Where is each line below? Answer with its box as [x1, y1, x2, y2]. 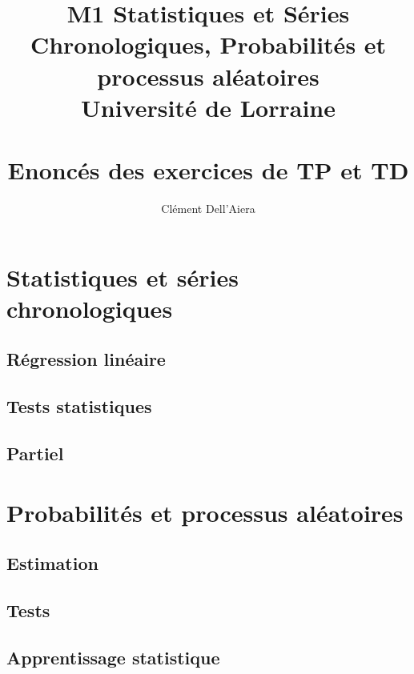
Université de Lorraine [81, 90, 336, 123]
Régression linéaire [6, 347, 166, 371]
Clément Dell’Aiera [161, 200, 255, 217]
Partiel [6, 440, 64, 465]
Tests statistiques [6, 394, 152, 419]
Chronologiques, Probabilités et [30, 28, 387, 61]
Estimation [6, 551, 98, 576]
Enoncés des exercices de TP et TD [7, 154, 409, 187]
